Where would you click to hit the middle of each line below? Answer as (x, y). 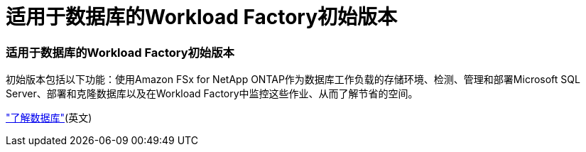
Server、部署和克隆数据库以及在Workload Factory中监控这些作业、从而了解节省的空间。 (212, 94)
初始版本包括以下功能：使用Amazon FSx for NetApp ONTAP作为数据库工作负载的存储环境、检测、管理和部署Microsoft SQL (293, 80)
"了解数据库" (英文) (49, 118)
